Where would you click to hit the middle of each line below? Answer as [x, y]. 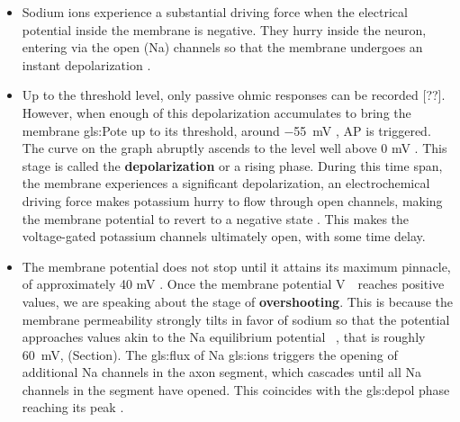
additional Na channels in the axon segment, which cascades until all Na [222, 372]
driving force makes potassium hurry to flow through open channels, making [232, 200]
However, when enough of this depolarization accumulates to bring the [216, 112]
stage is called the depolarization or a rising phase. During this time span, [232, 165]
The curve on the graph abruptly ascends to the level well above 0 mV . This [235, 148]
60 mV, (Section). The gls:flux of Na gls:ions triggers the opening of [210, 354]
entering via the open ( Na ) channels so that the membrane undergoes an [222, 47]
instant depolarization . [86, 64]
